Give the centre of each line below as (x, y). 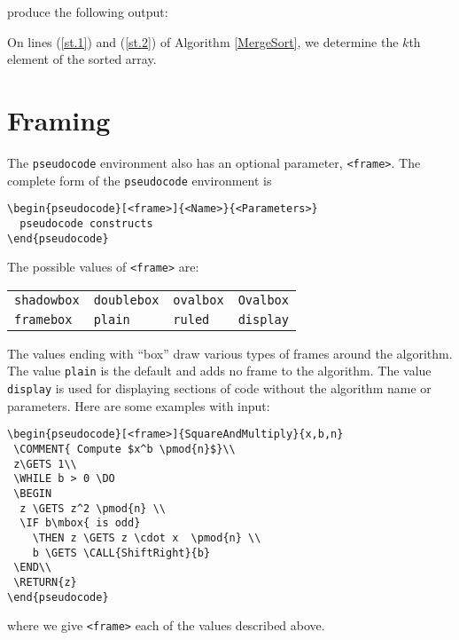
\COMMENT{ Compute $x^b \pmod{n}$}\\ (124, 449)
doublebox (126, 300)
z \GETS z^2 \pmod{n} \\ (93, 508)
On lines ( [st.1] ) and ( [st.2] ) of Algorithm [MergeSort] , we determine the (203, 41)
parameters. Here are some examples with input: (139, 405)
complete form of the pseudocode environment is (140, 180)
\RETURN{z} (45, 582)
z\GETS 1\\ (45, 464)
